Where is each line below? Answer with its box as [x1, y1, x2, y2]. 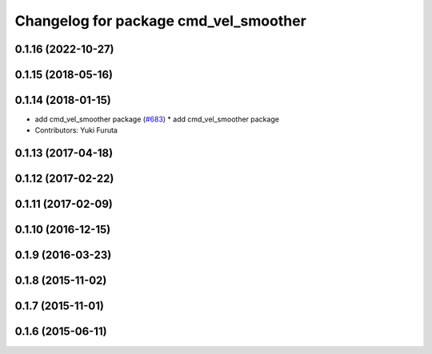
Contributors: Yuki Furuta [34, 125, 118, 135]
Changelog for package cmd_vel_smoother [14, 12, 307, 30]
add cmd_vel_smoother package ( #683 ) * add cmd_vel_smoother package [34, 114, 280, 124]
